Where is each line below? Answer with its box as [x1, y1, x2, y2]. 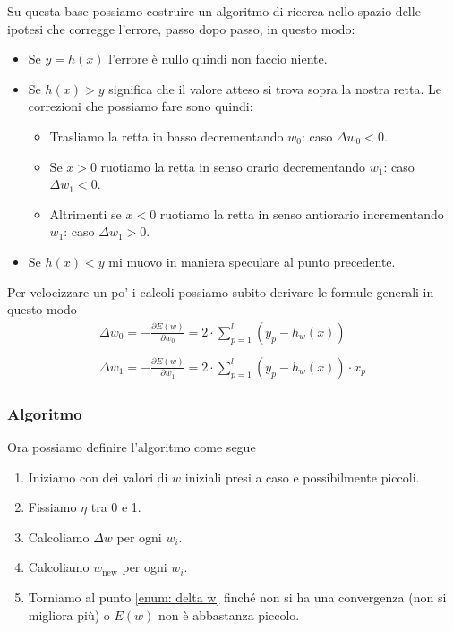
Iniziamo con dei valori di [28, 467, 168, 486]
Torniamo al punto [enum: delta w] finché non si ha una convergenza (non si [28, 588, 447, 606]
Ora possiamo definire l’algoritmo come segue [7, 438, 256, 456]
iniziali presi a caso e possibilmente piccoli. [184, 467, 420, 486]
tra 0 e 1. [90, 498, 141, 516]
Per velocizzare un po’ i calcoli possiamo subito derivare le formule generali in [7, 282, 434, 301]
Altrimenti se [49, 204, 122, 223]
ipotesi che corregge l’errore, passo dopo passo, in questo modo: [7, 19, 355, 38]
